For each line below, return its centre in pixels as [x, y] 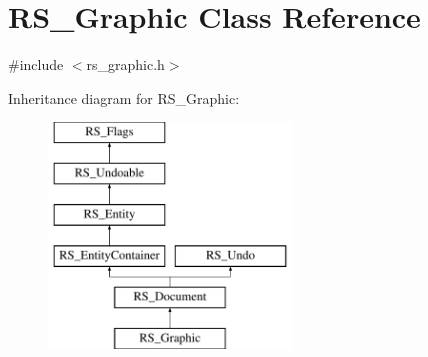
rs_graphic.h [125, 64]
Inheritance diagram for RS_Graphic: [124, 97]
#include [36, 64]
